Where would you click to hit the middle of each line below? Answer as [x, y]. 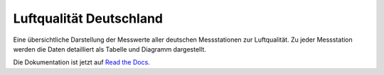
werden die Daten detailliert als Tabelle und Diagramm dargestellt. [110, 49]
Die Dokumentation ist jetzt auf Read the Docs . [82, 62]
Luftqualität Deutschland [88, 18]
